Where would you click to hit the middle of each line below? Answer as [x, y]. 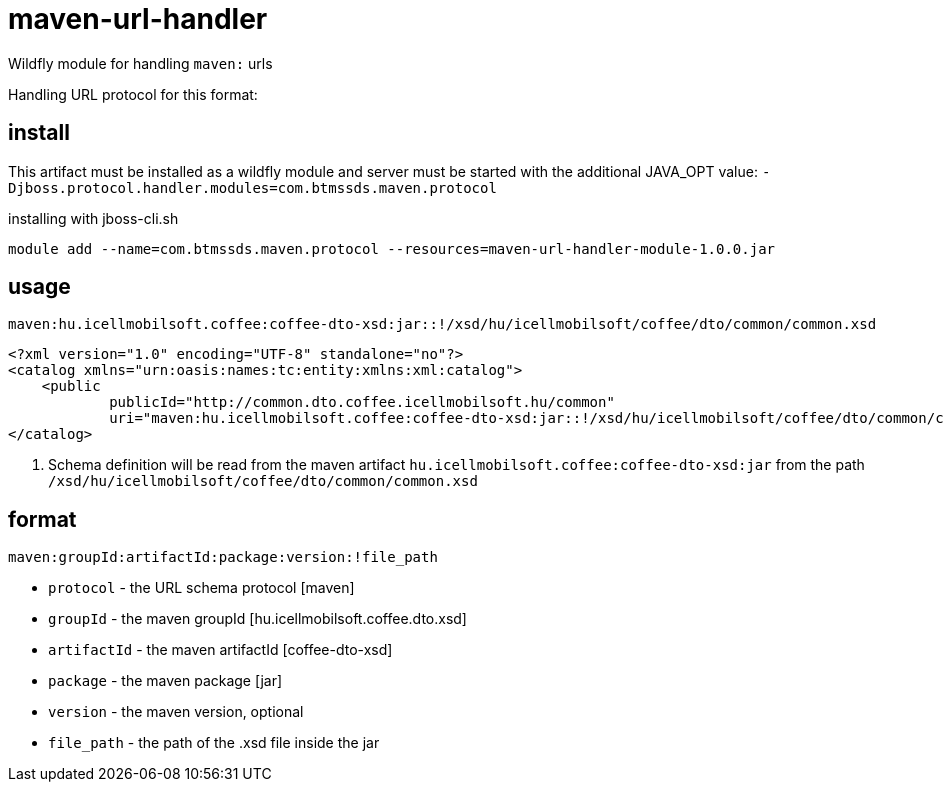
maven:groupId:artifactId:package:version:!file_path [223, 557]
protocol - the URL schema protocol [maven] [201, 588]
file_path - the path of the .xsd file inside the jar [214, 743]
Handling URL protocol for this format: [133, 94]
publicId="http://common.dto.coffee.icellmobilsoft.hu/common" [362, 402]
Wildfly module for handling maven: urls [140, 63]
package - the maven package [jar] [165, 681]
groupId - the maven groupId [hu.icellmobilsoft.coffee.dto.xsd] [257, 619]
